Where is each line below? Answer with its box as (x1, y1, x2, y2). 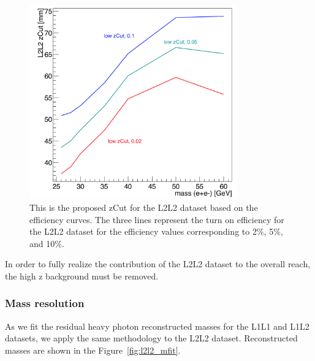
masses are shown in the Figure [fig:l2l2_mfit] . (5, 343, 181, 356)
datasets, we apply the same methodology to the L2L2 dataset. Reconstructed (5, 332, 298, 344)
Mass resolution (5, 295, 85, 311)
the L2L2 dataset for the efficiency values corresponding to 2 (29, 225, 257, 238)
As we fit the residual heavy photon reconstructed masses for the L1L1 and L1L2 (5, 319, 309, 332)
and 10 (29, 237, 55, 249)
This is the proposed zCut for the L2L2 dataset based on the (29, 200, 258, 213)
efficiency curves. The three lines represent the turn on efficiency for (29, 213, 284, 226)
